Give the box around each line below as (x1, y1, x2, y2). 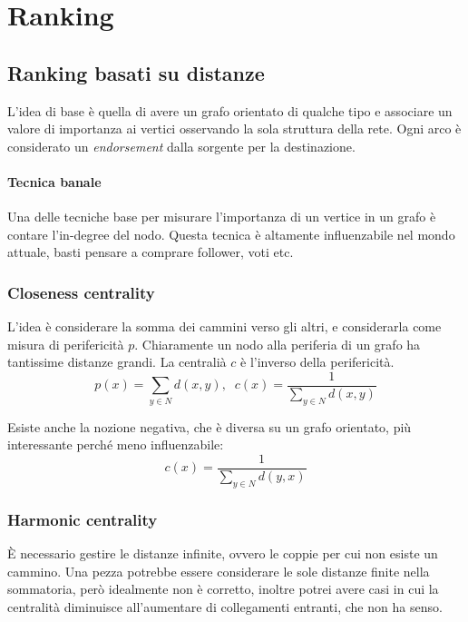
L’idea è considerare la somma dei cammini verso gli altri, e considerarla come (7, 317, 442, 336)
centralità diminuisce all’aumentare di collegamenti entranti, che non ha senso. (7, 597, 443, 616)
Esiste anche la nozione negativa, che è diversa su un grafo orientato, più (7, 417, 412, 436)
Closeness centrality (7, 281, 155, 303)
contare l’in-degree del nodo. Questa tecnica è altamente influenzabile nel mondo (7, 224, 455, 243)
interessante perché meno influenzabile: (7, 435, 224, 454)
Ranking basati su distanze (7, 58, 265, 86)
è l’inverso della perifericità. (240, 352, 395, 371)
